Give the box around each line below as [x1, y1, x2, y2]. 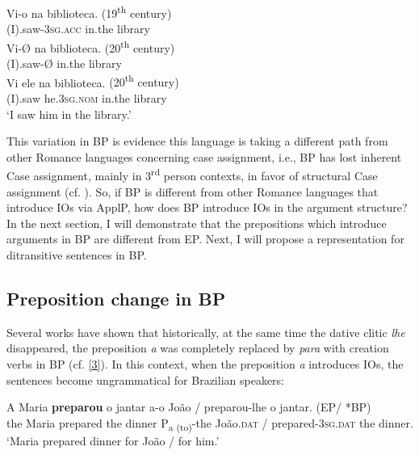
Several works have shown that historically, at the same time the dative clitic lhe [6, 323, 405, 340]
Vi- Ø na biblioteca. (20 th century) [6, 36, 175, 56]
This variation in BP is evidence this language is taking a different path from [6, 133, 388, 150]
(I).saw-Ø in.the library [6, 55, 122, 72]
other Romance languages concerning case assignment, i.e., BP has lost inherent [6, 148, 402, 165]
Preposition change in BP [6, 285, 226, 310]
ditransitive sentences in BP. [6, 246, 147, 263]
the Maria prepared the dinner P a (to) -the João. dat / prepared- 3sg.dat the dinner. [6, 414, 413, 433]
